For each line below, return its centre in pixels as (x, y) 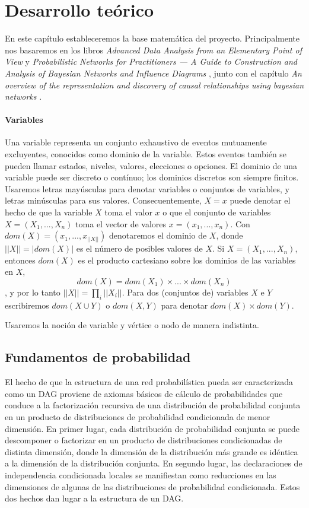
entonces (20, 260)
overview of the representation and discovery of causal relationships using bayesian (154, 85)
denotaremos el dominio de (158, 235)
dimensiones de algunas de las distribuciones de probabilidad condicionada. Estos (152, 486)
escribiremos (27, 305)
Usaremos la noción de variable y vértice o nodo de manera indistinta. (132, 325)
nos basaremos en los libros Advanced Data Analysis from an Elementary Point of (153, 50)
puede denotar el (260, 200)
